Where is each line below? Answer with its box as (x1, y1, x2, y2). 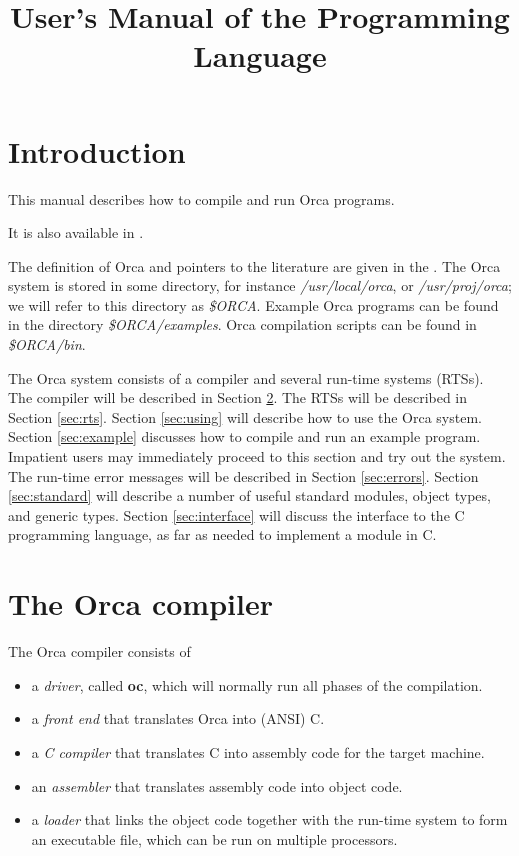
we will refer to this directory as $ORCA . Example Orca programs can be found (8, 294, 499, 315)
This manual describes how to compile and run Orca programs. (8, 188, 395, 209)
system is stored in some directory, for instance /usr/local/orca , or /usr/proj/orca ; (8, 275, 512, 296)
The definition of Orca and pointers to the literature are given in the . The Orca (8, 255, 501, 276)
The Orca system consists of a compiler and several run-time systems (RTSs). (8, 367, 484, 388)
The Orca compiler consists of (8, 641, 191, 662)
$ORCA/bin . (8, 334, 86, 355)
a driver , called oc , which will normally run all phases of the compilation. (31, 674, 483, 695)
